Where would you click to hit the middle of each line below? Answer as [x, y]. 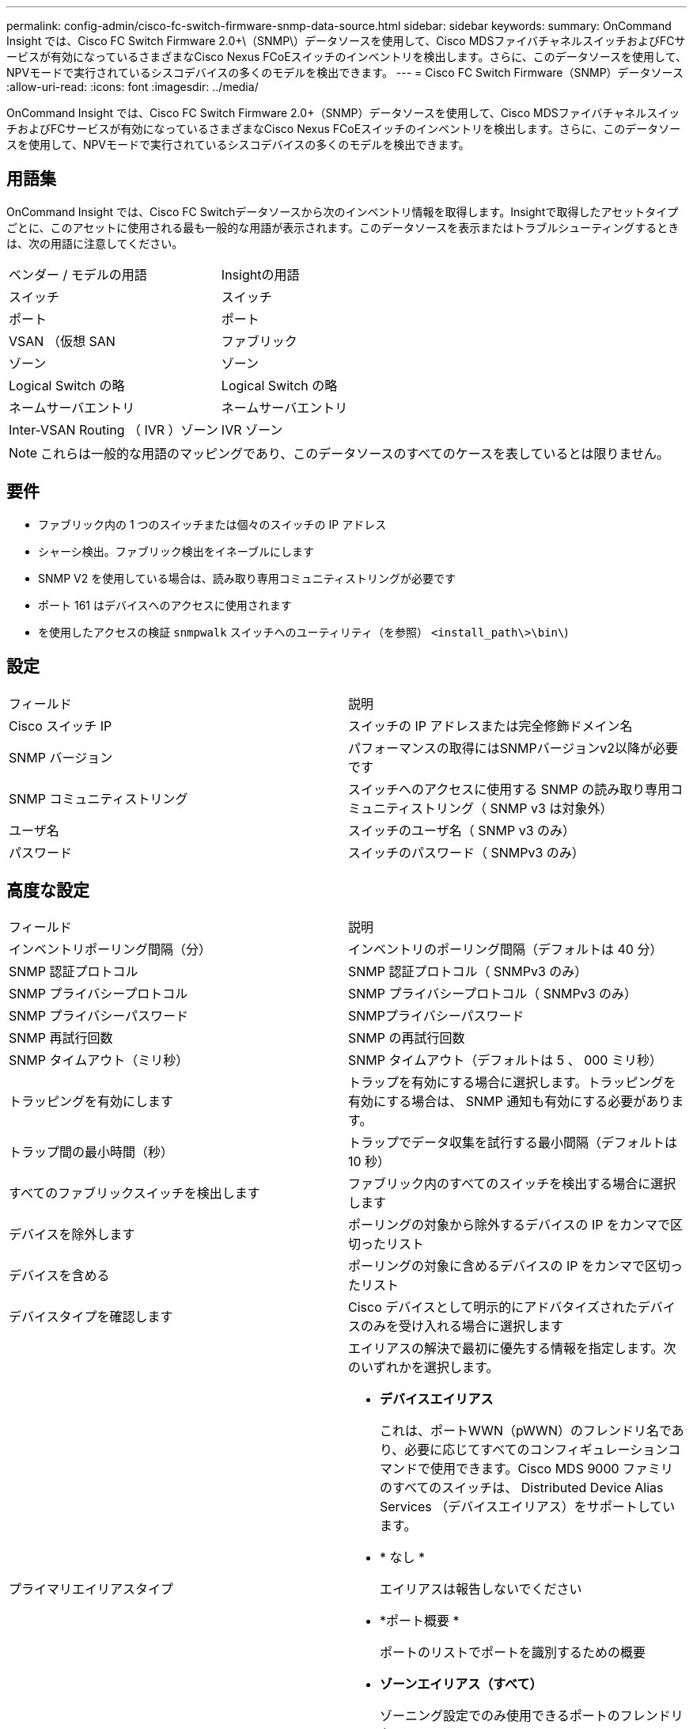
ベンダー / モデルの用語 [78, 274]
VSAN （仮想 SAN [62, 341]
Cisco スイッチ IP [61, 726]
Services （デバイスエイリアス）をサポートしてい [528, 1507]
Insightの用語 [260, 274]
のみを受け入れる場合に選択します [462, 1326]
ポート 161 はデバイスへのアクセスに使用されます [165, 605]
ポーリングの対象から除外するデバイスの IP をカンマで [509, 1225]
